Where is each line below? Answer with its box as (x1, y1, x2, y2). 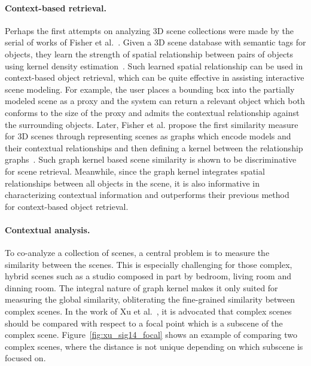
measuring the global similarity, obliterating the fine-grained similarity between (5, 293, 295, 306)
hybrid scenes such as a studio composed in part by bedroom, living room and (5, 270, 291, 282)
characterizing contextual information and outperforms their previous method (5, 188, 289, 201)
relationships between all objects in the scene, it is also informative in (5, 176, 260, 189)
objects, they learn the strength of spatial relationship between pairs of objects (5, 47, 294, 60)
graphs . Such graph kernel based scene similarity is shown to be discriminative (5, 153, 297, 166)
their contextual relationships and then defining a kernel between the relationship (5, 141, 303, 154)
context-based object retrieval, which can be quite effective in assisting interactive (5, 71, 304, 84)
